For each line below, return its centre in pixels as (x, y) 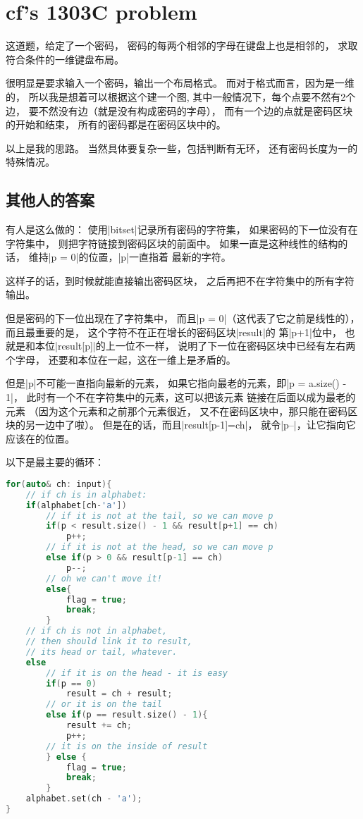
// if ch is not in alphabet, (97, 631)
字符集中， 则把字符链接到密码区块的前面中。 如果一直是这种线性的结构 (172, 243)
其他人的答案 (50, 200)
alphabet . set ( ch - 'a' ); (84, 799)
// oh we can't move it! (104, 578)
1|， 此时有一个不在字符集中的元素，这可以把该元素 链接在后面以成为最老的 (181, 397)
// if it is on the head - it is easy (137, 673)
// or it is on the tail (104, 704)
